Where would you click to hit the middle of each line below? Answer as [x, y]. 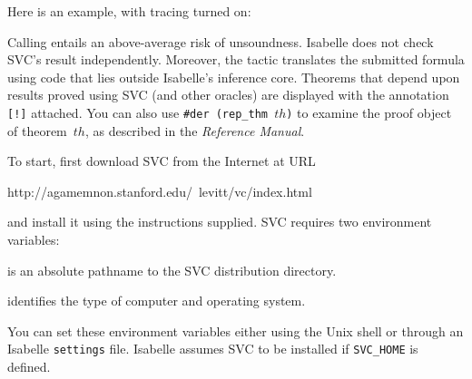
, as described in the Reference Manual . [195, 130]
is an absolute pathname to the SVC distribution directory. [172, 270]
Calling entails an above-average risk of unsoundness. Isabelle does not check [221, 41]
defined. [29, 367]
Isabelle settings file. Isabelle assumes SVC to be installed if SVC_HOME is [213, 349]
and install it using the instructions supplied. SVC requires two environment [220, 222]
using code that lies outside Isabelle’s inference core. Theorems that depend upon [234, 77]
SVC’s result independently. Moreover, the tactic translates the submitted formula [236, 59]
